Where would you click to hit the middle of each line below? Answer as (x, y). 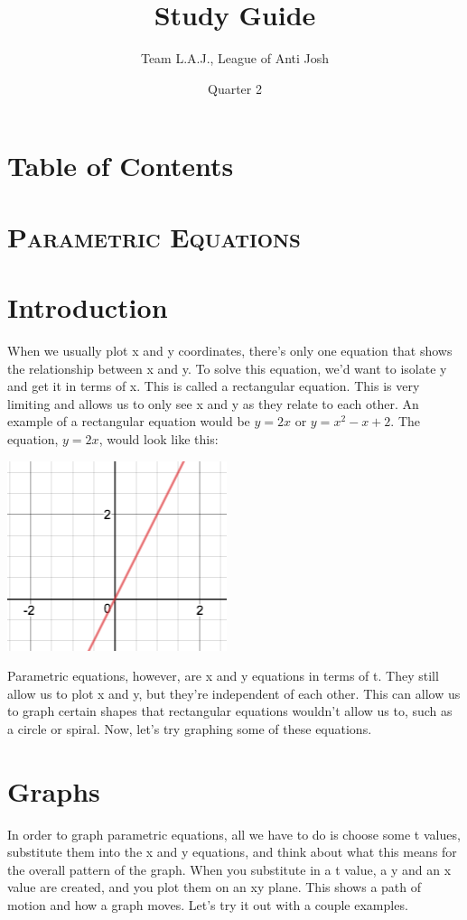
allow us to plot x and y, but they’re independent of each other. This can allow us (234, 693)
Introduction (88, 307)
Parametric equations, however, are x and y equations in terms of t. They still (223, 676)
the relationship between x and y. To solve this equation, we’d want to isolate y (227, 368)
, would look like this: (159, 438)
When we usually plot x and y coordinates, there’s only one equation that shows (230, 350)
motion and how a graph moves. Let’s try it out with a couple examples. (208, 905)
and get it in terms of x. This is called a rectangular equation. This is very (214, 386)
